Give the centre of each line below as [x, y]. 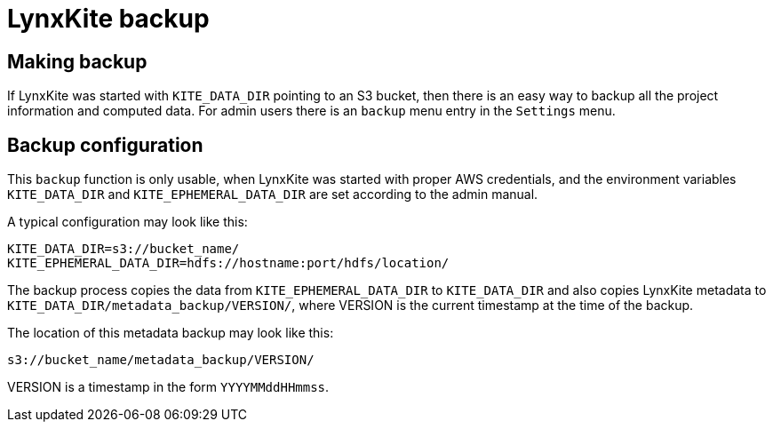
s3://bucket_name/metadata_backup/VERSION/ [161, 360]
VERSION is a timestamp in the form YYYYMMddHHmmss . [168, 387]
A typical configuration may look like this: [128, 222]
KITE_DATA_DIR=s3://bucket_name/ [124, 249]
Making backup [77, 61]
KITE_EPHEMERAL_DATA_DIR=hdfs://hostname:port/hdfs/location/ [228, 263]
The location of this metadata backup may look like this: [171, 333]
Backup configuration [105, 145]
